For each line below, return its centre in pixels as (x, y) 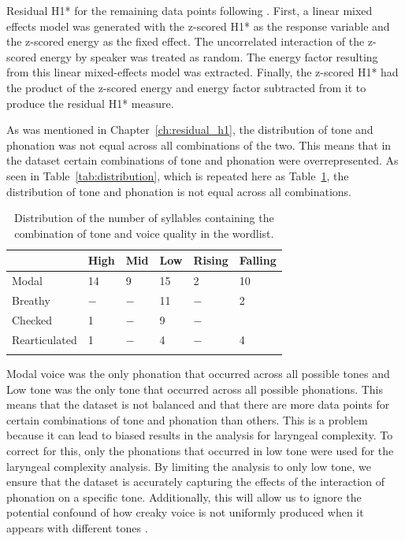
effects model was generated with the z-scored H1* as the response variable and (198, 26)
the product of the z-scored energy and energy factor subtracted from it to (186, 87)
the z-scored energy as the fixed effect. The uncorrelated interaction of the (186, 41)
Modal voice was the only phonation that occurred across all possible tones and (198, 374)
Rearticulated (45, 339)
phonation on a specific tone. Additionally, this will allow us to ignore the (184, 497)
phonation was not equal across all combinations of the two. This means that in (199, 145)
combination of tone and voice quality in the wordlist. (144, 233)
